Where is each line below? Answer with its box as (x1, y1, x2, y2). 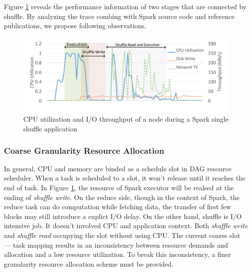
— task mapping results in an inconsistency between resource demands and (4, 239, 228, 250)
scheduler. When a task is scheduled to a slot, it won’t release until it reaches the (4, 173, 246, 183)
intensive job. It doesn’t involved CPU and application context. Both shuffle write (4, 220, 248, 231)
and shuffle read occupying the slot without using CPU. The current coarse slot (4, 230, 240, 240)
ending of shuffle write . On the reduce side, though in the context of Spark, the (4, 192, 240, 202)
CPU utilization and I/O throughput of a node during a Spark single (23, 114, 229, 124)
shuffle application (23, 124, 77, 133)
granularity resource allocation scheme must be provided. (4, 258, 174, 269)
